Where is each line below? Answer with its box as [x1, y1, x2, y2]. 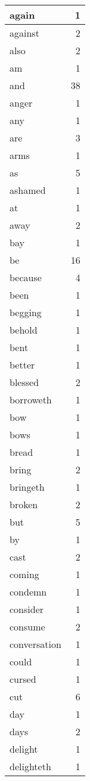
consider [10, 602, 44, 616]
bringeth [10, 480, 45, 494]
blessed [10, 375, 39, 389]
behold [10, 323, 38, 337]
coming [10, 567, 39, 581]
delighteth [10, 759, 51, 773]
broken [10, 497, 38, 511]
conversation [10, 637, 61, 651]
